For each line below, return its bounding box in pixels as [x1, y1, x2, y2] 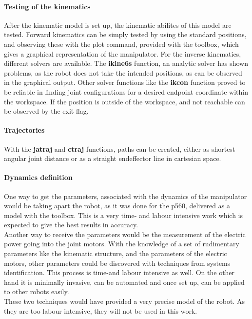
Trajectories [4, 125, 45, 135]
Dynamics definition [4, 172, 73, 182]
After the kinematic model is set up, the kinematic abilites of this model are [4, 20, 232, 30]
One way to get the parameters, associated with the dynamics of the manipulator [4, 191, 247, 201]
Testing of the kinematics [4, 1, 91, 11]
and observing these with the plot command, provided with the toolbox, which [4, 39, 239, 49]
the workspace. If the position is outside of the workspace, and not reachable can [4, 96, 245, 106]
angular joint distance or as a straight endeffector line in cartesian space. [4, 153, 221, 163]
